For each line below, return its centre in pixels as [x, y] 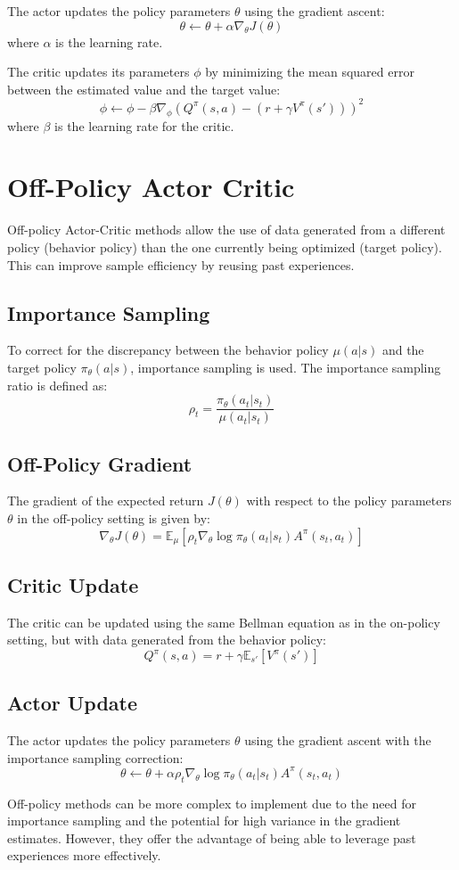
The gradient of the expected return [106, 501]
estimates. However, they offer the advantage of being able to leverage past [212, 837]
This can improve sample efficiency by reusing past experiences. [181, 264]
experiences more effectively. [84, 855]
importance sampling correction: [95, 757]
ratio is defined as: [57, 385]
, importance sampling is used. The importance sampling [286, 367]
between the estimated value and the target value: [144, 89]
